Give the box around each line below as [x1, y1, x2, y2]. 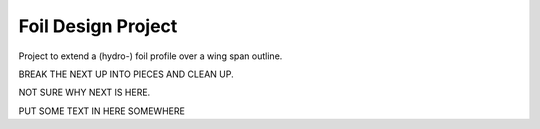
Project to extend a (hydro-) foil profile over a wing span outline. [18, 50, 283, 62]
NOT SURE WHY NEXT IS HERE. [18, 86, 151, 99]
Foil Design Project [18, 15, 178, 37]
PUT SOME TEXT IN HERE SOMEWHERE [18, 105, 185, 117]
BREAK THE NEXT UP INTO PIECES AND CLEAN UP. [18, 68, 234, 80]
